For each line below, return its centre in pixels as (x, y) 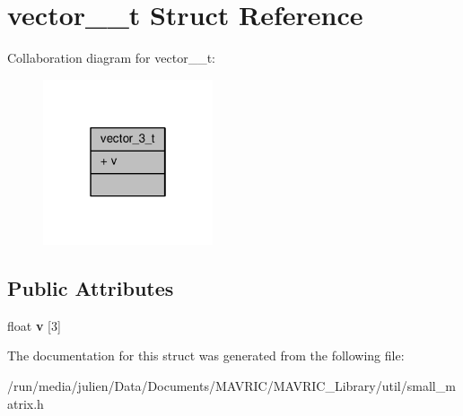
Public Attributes (91, 287)
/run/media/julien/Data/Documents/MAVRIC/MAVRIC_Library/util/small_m (231, 385)
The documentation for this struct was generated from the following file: (206, 355)
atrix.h (26, 403)
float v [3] (34, 325)
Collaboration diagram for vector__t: (111, 58)
